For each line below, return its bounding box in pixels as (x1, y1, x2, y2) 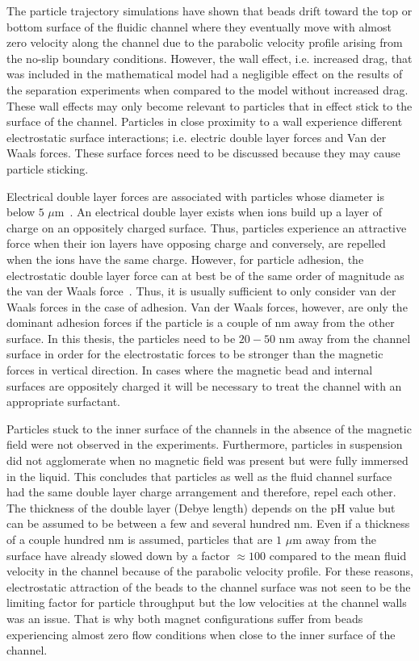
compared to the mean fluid (269, 546, 407, 563)
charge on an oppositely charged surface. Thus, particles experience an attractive (6, 219, 407, 236)
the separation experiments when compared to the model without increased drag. (6, 81, 409, 98)
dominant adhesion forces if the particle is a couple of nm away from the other (6, 314, 395, 331)
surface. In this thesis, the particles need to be (6, 329, 236, 346)
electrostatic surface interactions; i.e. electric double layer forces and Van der (6, 128, 387, 145)
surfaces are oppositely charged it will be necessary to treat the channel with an (6, 377, 402, 394)
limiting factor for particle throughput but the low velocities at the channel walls (6, 594, 407, 611)
